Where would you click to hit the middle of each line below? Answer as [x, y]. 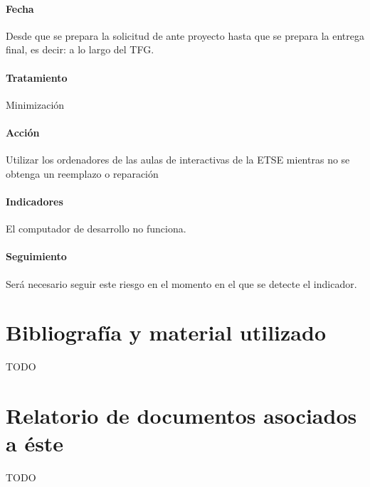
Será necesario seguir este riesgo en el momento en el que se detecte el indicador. [181, 283]
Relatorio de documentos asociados [181, 416]
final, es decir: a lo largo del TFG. [80, 49]
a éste [35, 443]
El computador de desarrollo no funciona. [96, 229]
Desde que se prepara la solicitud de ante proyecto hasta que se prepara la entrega [185, 35]
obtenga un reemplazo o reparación [82, 173]
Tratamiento [37, 77]
